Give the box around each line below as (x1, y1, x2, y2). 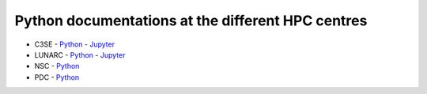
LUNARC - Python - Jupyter (34, 50, 126, 59)
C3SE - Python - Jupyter (34, 39, 115, 49)
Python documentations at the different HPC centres (14, 12, 368, 29)
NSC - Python (34, 62, 80, 71)
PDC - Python (34, 72, 80, 82)
